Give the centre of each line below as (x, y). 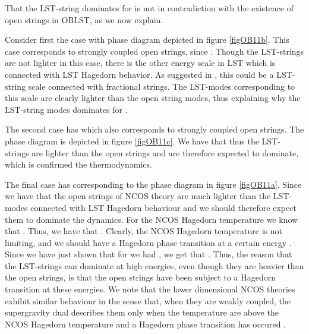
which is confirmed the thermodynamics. (78, 164)
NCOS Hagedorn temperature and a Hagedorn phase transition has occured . (146, 324)
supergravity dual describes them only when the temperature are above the (142, 312)
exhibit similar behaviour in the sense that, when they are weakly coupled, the (148, 300)
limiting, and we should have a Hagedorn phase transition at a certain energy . (148, 242)
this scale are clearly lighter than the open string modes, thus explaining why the (153, 98)
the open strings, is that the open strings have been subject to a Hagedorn (140, 277)
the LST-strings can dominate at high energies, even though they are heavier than (154, 265)
